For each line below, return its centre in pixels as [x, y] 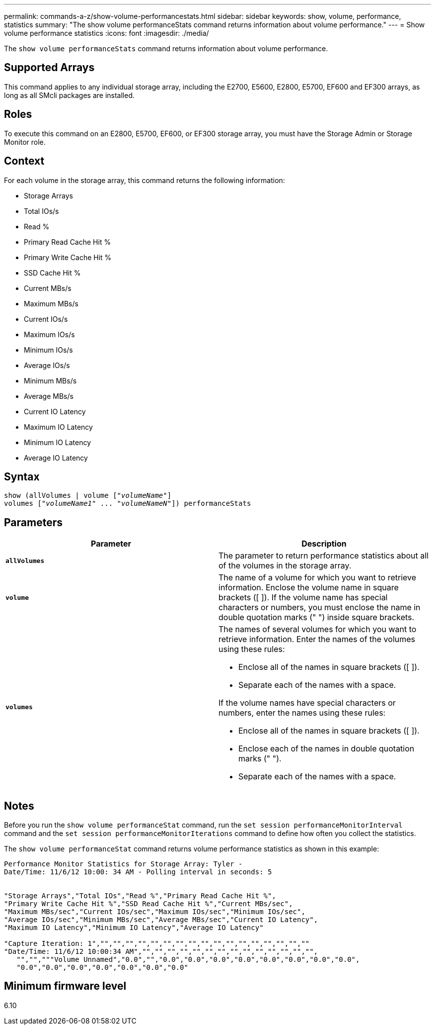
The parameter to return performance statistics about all [324, 556]
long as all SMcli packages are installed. [69, 95]
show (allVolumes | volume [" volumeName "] [88, 496]
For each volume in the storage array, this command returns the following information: [145, 180]
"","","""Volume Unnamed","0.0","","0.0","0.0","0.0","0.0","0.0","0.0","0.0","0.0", [188, 960]
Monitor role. [25, 142]
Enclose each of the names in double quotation [326, 749]
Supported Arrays [49, 68]
